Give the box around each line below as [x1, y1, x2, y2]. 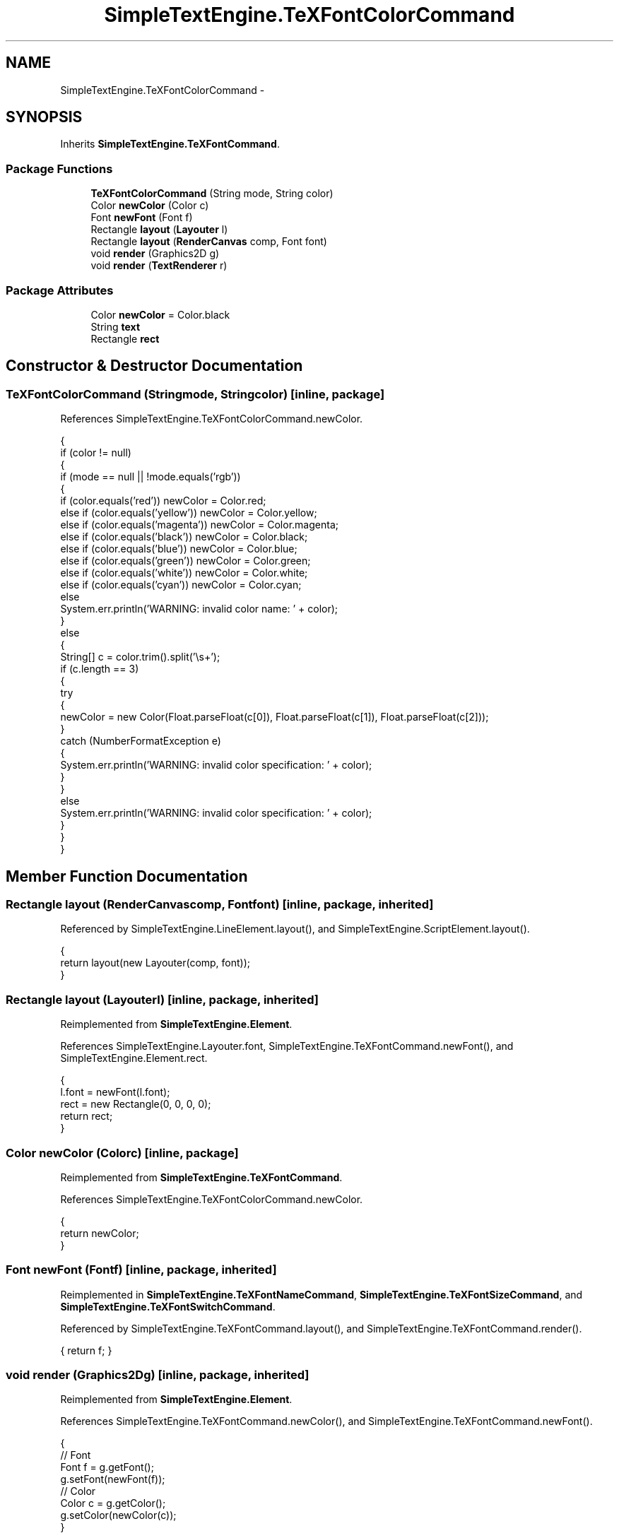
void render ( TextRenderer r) [90, 259, 228, 272]
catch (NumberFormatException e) [60, 735, 221, 747]
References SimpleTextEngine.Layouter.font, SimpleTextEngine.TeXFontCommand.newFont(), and [60, 1040, 514, 1053]
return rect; [60, 1110, 113, 1123]
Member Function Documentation [6, 867, 248, 885]
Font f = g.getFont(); [60, 1461, 154, 1474]
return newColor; [60, 1226, 139, 1239]
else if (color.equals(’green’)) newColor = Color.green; [60, 555, 311, 567]
